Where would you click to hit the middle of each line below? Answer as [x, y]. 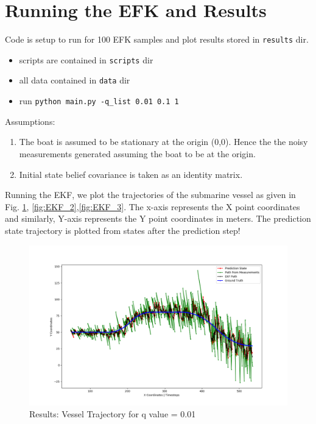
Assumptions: [30, 121]
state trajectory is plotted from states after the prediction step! [123, 230]
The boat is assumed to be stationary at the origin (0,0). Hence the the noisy [163, 142]
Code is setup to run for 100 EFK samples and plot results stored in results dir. [157, 39]
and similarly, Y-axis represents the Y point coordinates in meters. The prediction [158, 218]
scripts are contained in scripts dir [86, 59]
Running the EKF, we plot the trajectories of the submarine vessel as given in [150, 195]
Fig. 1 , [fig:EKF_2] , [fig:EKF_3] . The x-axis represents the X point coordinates [153, 206]
